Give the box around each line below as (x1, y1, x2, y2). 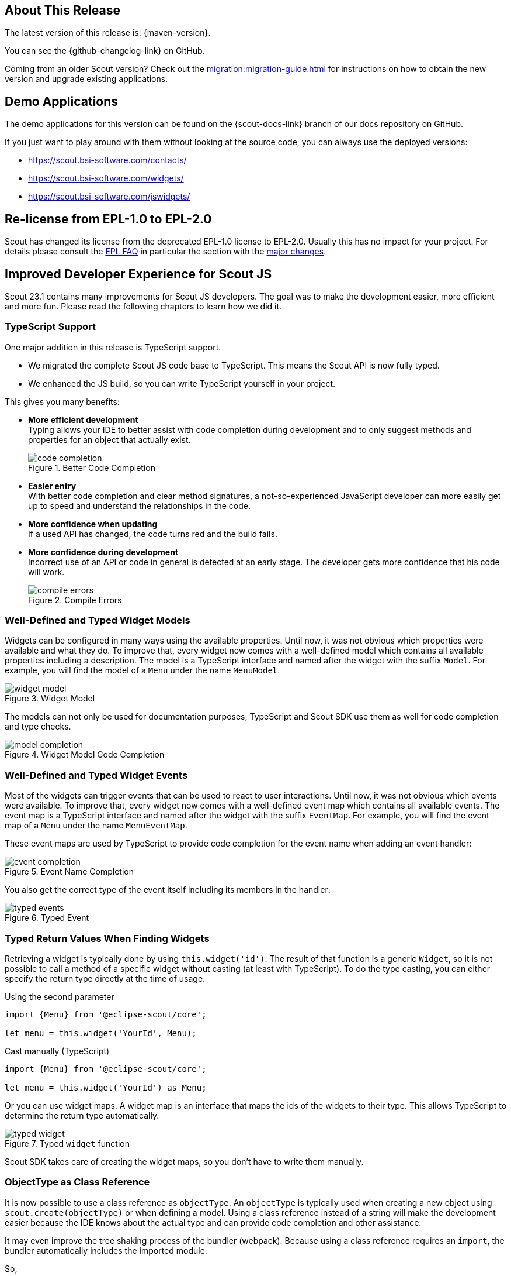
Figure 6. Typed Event (5, 913, 89, 923)
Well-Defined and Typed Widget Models (5, 614, 190, 627)
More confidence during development (28, 546, 178, 557)
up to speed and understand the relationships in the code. (28, 500, 251, 511)
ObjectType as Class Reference (5, 1176, 150, 1188)
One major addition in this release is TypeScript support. (5, 342, 221, 352)
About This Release (5, 3, 120, 18)
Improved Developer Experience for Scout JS (5, 266, 272, 281)
